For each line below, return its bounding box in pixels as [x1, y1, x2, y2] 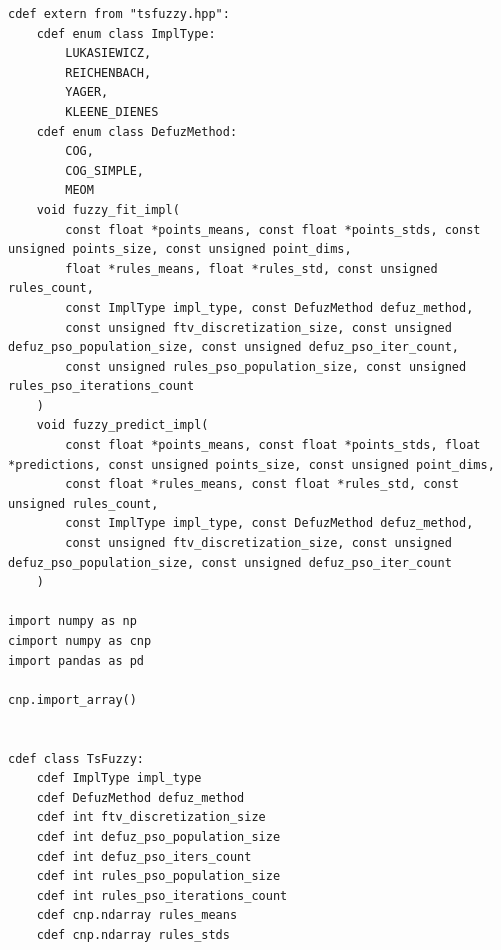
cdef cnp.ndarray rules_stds [36, 927, 230, 942]
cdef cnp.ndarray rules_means [36, 908, 238, 923]
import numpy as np [8, 614, 137, 629]
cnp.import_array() [8, 692, 137, 707]
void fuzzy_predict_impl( [36, 418, 209, 433]
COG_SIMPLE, [65, 163, 145, 178]
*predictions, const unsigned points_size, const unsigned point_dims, [8, 457, 495, 472]
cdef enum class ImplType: [36, 26, 216, 41]
